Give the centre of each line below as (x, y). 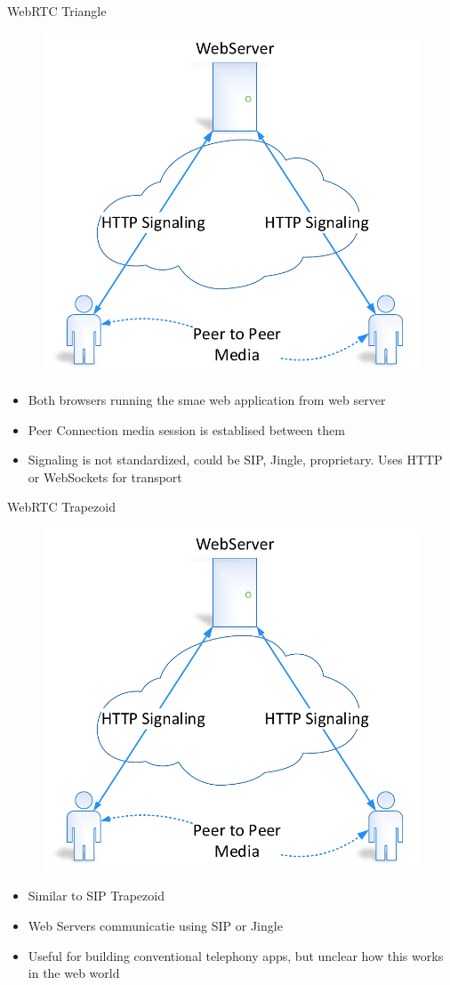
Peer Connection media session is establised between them (186, 429)
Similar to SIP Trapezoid (96, 896)
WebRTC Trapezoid (61, 507)
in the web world (74, 973)
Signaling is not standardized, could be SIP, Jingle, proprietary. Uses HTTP (235, 460)
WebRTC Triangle (57, 11)
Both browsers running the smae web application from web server (207, 399)
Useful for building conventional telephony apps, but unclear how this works (236, 955)
